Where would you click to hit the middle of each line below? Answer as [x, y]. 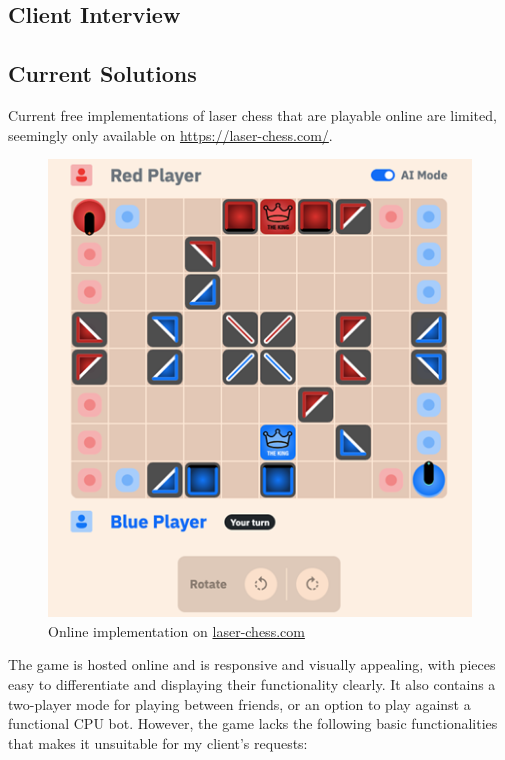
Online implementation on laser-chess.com [176, 630]
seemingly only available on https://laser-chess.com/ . [170, 134]
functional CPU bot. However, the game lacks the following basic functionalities [253, 723]
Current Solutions [102, 73]
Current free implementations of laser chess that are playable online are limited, [252, 114]
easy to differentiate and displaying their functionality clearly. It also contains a [252, 683]
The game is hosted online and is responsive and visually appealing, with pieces [252, 664]
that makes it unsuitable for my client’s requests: [158, 742]
